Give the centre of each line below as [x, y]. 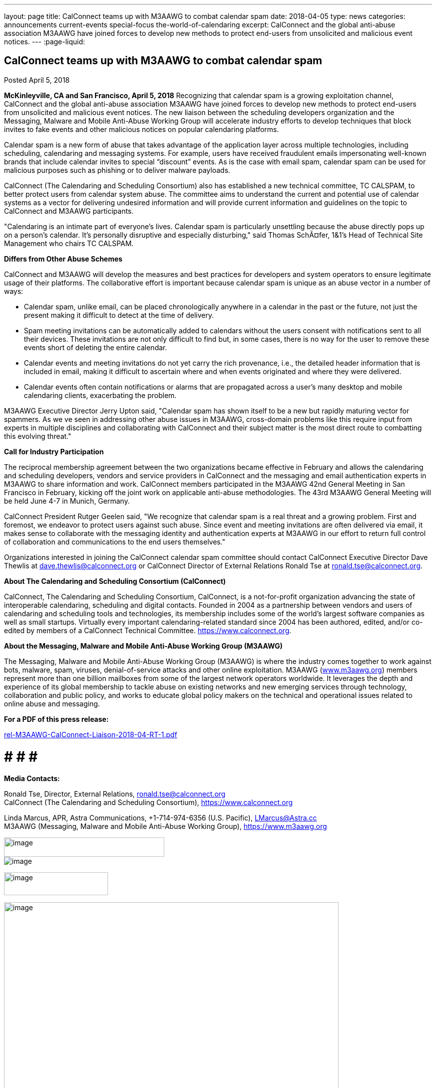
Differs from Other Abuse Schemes [63, 259]
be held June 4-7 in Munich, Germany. [67, 501]
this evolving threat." [38, 436]
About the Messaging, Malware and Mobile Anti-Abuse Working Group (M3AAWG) [143, 646]
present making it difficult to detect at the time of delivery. [119, 315]
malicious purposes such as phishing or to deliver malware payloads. [117, 170]
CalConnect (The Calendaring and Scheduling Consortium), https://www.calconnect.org [149, 803]
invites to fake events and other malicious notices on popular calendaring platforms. [142, 129]
